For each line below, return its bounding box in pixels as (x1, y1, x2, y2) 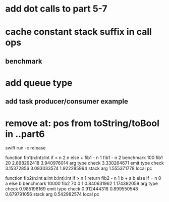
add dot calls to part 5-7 (5, 3, 107, 15)
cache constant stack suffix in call (5, 26, 152, 38)
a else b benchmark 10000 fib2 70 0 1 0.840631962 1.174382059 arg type (5, 180, 158, 187)
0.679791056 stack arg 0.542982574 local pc (5, 191, 100, 197)
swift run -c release (5, 145, 46, 151)
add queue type (5, 77, 73, 88)
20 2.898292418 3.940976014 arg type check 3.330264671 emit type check (5, 160, 164, 166)
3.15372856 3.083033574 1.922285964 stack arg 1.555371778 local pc (5, 165, 152, 172)
